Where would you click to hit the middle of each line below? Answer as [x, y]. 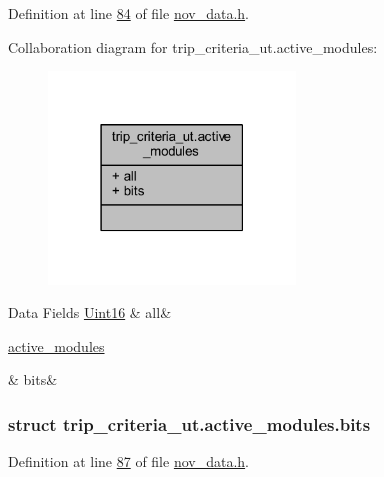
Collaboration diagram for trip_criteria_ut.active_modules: [193, 46]
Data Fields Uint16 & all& [90, 312]
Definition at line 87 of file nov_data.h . [128, 461]
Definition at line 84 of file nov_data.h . [128, 13]
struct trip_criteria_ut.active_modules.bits [189, 423]
